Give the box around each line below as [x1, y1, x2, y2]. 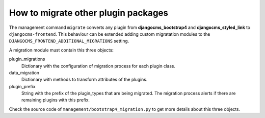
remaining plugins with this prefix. [21, 97, 90, 103]
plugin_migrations [9, 56, 45, 62]
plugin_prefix [9, 83, 36, 89]
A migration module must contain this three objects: [9, 47, 114, 53]
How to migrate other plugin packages [9, 7, 169, 18]
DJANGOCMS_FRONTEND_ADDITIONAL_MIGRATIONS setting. [9, 38, 130, 44]
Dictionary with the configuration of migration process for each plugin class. [21, 63, 176, 69]
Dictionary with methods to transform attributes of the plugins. [21, 76, 148, 83]
